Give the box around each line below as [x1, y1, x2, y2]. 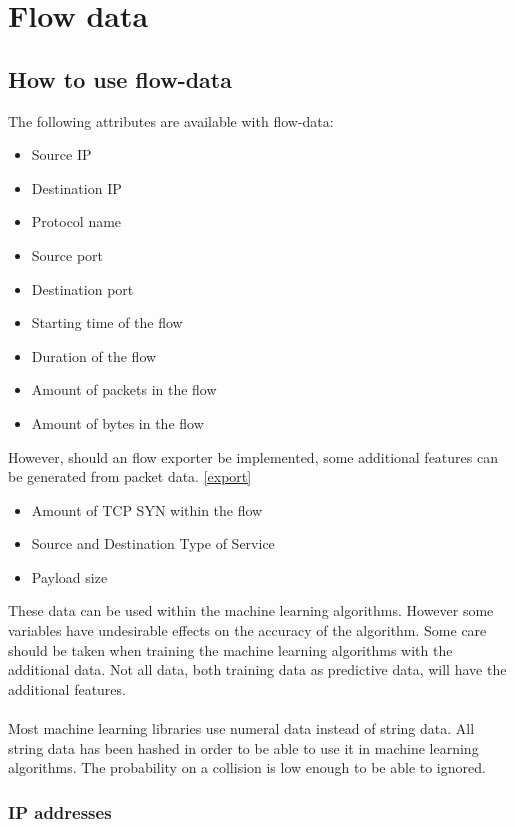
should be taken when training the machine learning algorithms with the [8, 639, 453, 660]
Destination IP [31, 177, 122, 198]
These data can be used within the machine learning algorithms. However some [8, 600, 494, 621]
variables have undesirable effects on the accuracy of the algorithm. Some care [8, 620, 487, 641]
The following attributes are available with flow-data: [8, 110, 334, 131]
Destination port [31, 278, 134, 299]
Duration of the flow [31, 345, 157, 366]
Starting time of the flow [31, 312, 183, 333]
